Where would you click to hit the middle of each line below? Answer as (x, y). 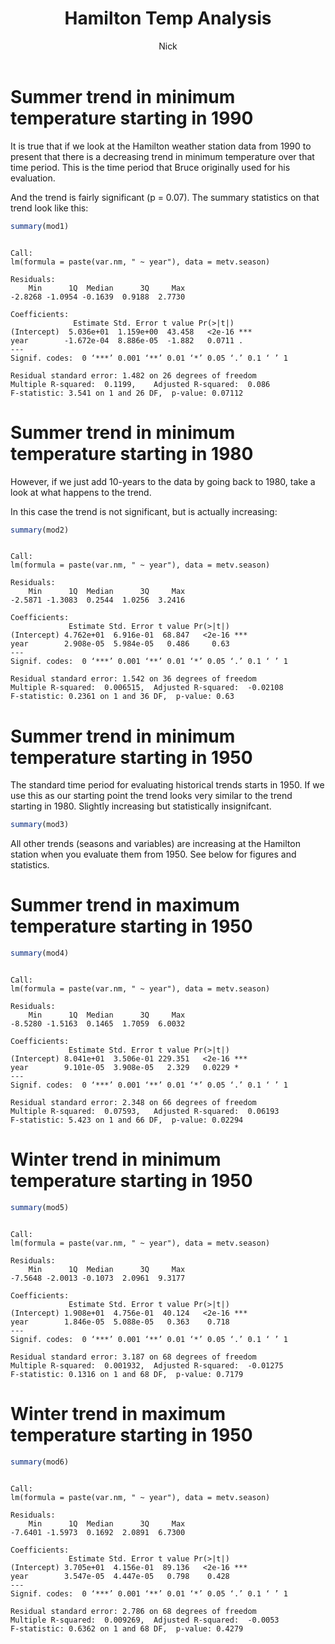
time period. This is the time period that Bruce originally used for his (150, 167)
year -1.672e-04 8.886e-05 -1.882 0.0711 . (127, 340)
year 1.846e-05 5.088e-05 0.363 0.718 (120, 1322)
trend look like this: (49, 208)
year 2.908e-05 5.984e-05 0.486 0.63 (120, 644)
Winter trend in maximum (118, 1414)
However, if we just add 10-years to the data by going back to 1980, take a (163, 481)
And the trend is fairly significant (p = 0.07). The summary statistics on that (165, 197)
